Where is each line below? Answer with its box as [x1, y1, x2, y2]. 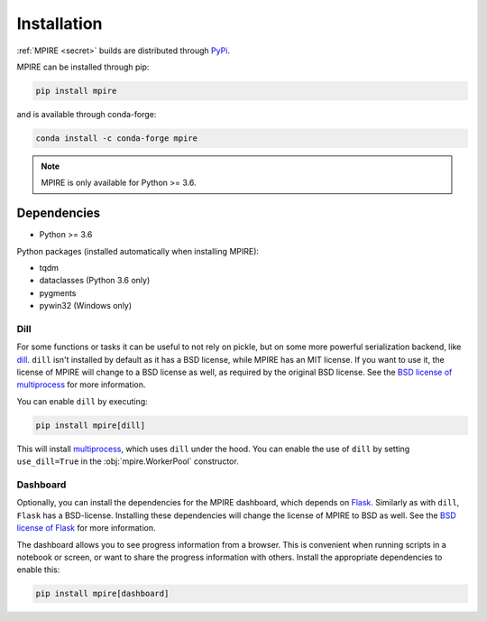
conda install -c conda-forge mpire [35, 133, 198, 144]
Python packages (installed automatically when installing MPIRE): [16, 246, 260, 256]
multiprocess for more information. [16, 379, 146, 390]
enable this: [16, 564, 60, 575]
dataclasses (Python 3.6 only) [39, 275, 151, 286]
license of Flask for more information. [16, 523, 157, 533]
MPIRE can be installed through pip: [16, 61, 150, 72]
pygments [39, 287, 77, 298]
